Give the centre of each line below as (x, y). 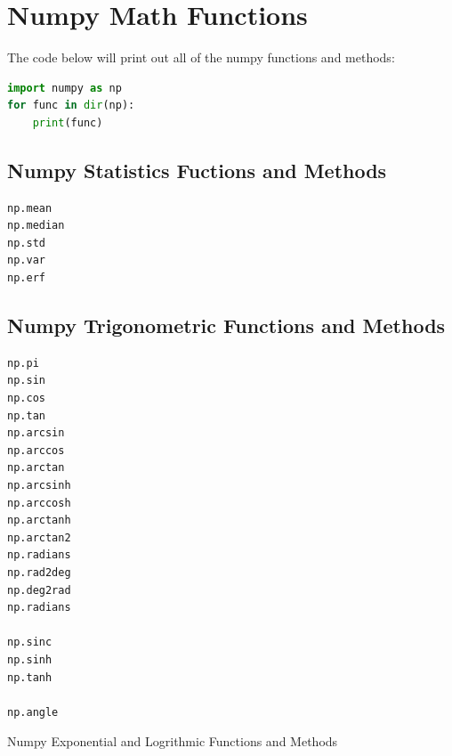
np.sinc (30, 642)
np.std (26, 243)
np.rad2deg (39, 573)
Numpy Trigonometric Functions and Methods (226, 325)
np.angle (33, 712)
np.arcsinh (39, 486)
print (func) (68, 122)
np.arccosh (39, 503)
